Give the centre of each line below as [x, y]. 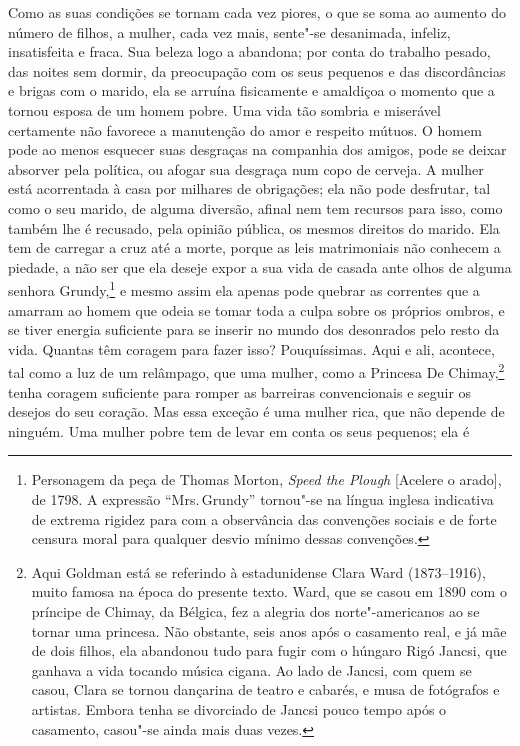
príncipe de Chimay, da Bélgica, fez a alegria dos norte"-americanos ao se [255, 610]
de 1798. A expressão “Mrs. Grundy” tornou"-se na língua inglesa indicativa [262, 498]
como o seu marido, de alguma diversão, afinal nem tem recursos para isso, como [255, 207]
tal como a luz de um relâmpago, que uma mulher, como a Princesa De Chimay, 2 [256, 370]
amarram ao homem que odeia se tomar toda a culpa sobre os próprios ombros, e [256, 309]
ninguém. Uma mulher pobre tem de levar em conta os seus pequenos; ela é [239, 430]
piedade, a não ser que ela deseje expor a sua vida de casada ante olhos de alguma [260, 266]
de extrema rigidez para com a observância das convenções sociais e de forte [264, 518]
